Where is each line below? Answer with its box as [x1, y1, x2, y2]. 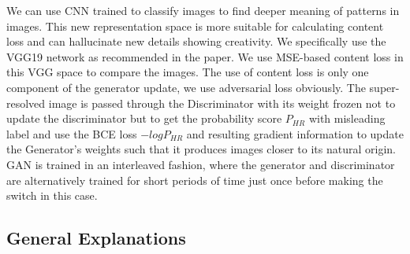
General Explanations [6, 226, 186, 250]
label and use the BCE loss [6, 125, 137, 142]
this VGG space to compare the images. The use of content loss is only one [6, 64, 369, 80]
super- [369, 79, 400, 95]
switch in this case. [6, 187, 98, 204]
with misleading [308, 110, 386, 127]
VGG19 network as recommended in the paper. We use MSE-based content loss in [6, 48, 404, 64]
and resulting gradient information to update [186, 125, 404, 142]
